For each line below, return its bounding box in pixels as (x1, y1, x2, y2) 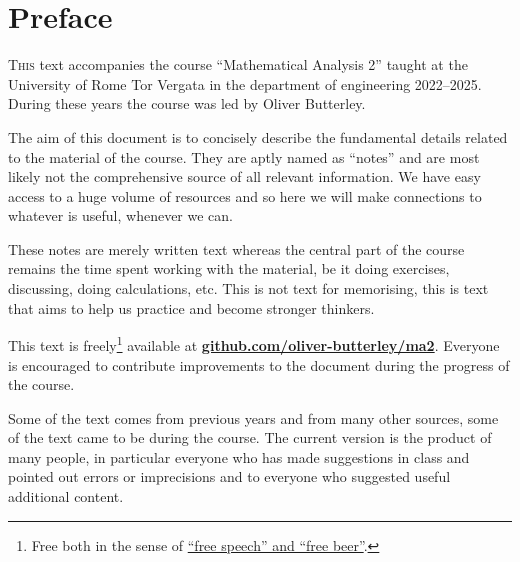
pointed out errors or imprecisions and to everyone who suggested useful (8, 466, 451, 487)
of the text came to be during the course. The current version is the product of (8, 427, 492, 448)
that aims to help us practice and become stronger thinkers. (8, 297, 375, 318)
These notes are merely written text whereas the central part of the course (8, 238, 465, 259)
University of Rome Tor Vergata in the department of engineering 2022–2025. (8, 73, 482, 94)
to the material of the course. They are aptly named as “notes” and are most (8, 146, 480, 167)
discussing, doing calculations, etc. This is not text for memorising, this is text (8, 278, 489, 299)
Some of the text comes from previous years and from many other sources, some (8, 407, 499, 428)
